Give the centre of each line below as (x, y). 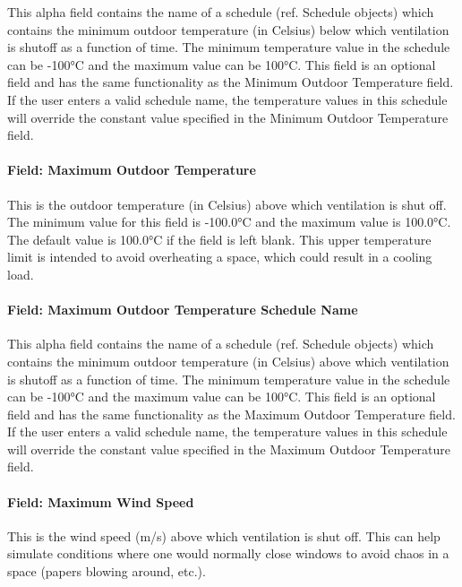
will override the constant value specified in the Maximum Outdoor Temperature (229, 449)
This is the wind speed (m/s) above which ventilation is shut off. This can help (224, 535)
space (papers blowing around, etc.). (107, 571)
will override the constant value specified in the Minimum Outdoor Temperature (228, 117)
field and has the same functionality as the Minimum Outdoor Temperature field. (231, 82)
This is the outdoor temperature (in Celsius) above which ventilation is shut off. (227, 204)
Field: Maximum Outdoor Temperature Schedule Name (183, 310)
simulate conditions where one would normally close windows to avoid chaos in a (228, 553)
